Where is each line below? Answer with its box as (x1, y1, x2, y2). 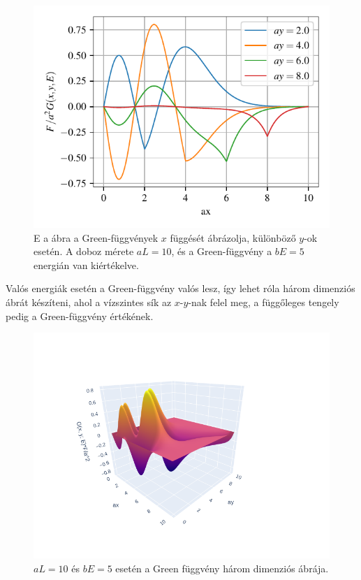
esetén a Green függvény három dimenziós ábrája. (115, 561, 329, 576)
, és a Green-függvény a (171, 244, 272, 259)
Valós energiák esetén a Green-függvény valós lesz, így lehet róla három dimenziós (6, 281, 355, 296)
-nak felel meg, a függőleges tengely (188, 294, 339, 309)
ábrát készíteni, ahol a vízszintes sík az (6, 294, 172, 309)
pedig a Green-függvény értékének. (6, 308, 154, 323)
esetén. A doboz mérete (34, 244, 134, 259)
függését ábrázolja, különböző (170, 230, 296, 245)
